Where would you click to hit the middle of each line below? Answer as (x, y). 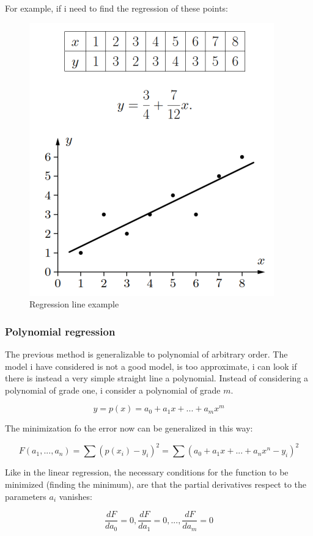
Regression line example (74, 304)
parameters (26, 496)
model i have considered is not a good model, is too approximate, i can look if (151, 366)
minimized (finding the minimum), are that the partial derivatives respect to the (156, 484)
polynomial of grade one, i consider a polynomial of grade (113, 390)
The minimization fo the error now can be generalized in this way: (129, 428)
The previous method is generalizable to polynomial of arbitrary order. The (146, 354)
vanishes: (75, 496)
